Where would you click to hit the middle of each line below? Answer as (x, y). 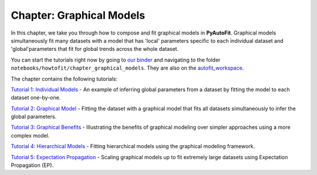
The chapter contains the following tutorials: (64, 78)
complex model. (30, 135)
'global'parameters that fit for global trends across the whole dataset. (95, 49)
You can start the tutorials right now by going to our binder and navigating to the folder (116, 60)
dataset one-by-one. (36, 98)
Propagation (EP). (32, 165)
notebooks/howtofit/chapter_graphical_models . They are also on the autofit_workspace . (127, 68)
